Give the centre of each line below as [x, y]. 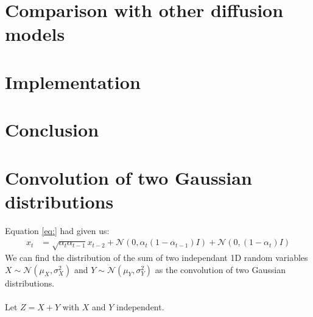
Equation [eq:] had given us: [57, 230]
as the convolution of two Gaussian [220, 269]
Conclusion [52, 130]
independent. [140, 306]
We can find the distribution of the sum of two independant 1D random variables [156, 258]
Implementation [73, 81]
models [35, 34]
